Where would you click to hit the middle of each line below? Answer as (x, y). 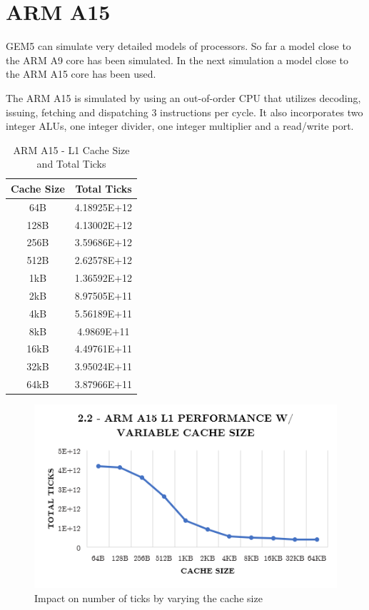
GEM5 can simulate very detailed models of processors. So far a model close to (178, 46)
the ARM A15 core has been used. (81, 74)
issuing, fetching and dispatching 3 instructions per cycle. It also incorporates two (184, 112)
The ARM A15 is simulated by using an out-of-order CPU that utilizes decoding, (183, 97)
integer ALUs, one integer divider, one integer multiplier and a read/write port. (180, 126)
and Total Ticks (71, 164)
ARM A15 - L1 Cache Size (71, 149)
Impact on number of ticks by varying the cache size (148, 598)
